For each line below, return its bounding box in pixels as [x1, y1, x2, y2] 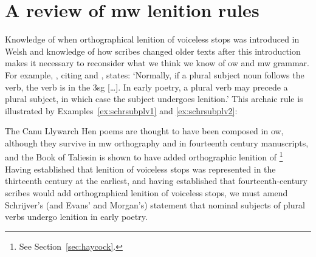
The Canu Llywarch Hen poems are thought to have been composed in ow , [5, 125, 284, 137]
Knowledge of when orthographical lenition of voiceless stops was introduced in [5, 33, 300, 46]
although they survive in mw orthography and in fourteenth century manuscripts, [5, 136, 309, 149]
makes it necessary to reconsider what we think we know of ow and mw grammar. [5, 57, 309, 69]
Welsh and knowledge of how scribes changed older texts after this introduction [5, 44, 301, 57]
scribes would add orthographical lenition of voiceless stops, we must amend [5, 186, 288, 199]
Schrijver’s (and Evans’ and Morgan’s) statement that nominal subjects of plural [5, 198, 305, 211]
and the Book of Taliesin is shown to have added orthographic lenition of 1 [5, 149, 283, 163]
